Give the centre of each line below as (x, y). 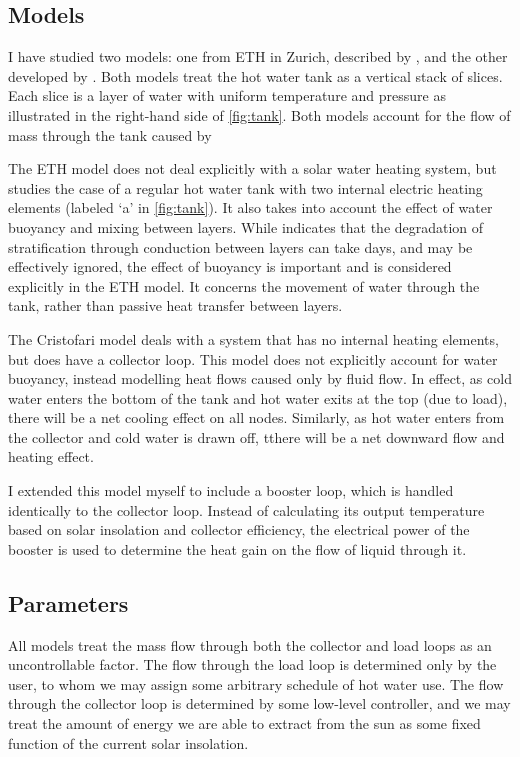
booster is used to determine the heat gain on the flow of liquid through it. (237, 548)
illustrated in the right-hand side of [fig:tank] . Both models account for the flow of (259, 114)
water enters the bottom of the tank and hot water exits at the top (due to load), (258, 397)
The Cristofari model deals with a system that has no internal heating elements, (253, 338)
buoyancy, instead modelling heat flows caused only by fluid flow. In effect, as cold (260, 378)
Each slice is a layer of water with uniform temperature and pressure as (227, 95)
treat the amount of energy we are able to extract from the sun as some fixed (244, 723)
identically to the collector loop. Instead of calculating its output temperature (246, 509)
